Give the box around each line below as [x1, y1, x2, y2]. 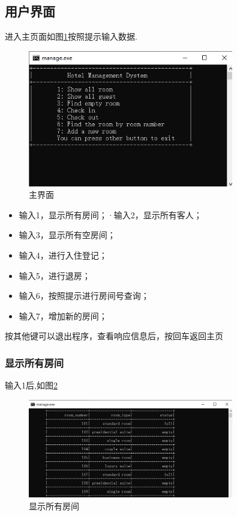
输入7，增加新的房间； [19, 309, 107, 322]
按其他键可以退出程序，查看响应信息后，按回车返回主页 [5, 330, 223, 342]
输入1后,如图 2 [5, 379, 58, 392]
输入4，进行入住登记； [19, 249, 107, 262]
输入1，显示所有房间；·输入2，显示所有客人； [19, 208, 202, 221]
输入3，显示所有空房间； [19, 229, 116, 241]
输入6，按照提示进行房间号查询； [19, 289, 149, 302]
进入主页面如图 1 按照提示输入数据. [5, 30, 137, 43]
